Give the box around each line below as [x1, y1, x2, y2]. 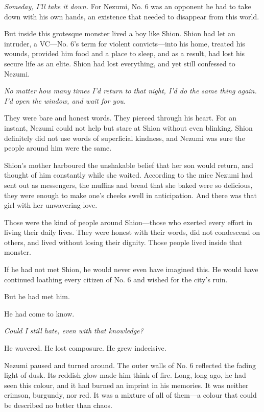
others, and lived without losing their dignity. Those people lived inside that [4, 236, 243, 247]
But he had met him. [4, 291, 70, 302]
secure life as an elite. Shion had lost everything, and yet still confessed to [4, 58, 235, 68]
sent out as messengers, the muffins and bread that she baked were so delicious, [4, 179, 253, 190]
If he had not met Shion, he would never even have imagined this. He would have [4, 264, 258, 275]
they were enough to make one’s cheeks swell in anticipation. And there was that [4, 189, 257, 200]
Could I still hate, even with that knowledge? [4, 325, 143, 336]
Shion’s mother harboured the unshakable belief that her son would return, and [4, 159, 253, 170]
